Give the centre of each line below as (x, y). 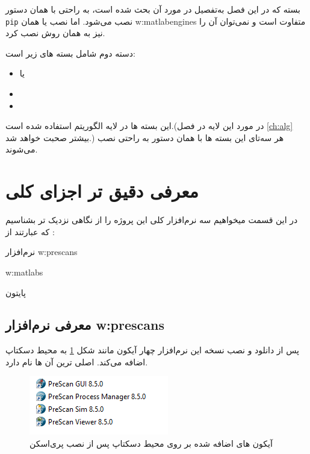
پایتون (16, 292)
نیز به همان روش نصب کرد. (55, 33)
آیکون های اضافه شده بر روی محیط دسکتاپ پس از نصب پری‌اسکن (151, 443)
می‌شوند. (22, 149)
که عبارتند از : (30, 231)
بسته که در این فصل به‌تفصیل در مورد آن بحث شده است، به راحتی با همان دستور (153, 9)
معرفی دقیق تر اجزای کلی (102, 191)
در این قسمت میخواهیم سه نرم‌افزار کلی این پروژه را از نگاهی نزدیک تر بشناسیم (152, 220)
